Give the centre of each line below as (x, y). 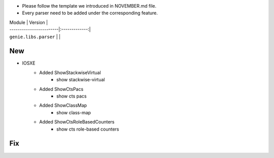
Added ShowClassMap (63, 105)
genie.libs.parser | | (35, 37)
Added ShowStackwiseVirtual (70, 72)
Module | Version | (29, 22)
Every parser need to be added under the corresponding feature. (90, 13)
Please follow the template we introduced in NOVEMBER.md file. (89, 6)
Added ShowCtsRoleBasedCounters (77, 122)
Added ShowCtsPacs (61, 89)
